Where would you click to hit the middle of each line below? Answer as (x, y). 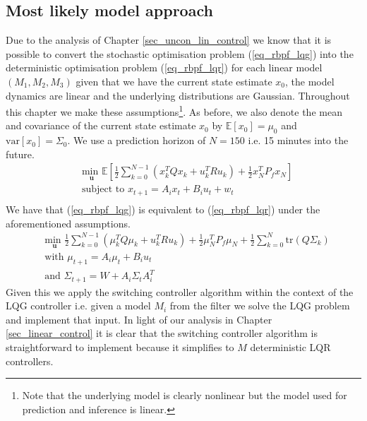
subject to (103, 190)
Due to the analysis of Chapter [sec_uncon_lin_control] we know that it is (169, 40)
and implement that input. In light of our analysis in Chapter (139, 319)
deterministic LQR (290, 347)
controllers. (30, 361)
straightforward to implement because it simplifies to (120, 347)
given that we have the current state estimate (174, 81)
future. (20, 154)
